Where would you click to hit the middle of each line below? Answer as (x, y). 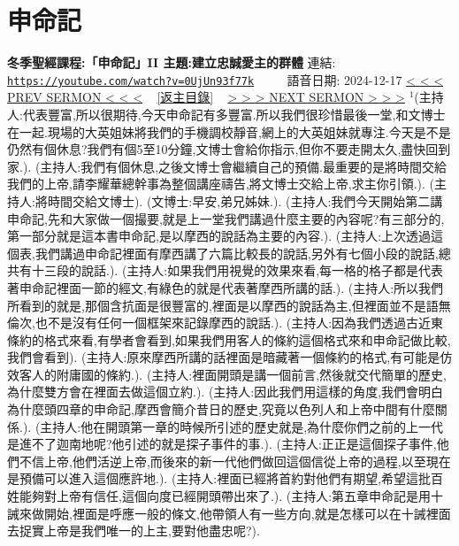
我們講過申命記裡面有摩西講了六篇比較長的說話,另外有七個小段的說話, (237, 253)
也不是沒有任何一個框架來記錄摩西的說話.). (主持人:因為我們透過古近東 (239, 323)
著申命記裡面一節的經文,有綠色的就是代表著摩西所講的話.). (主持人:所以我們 (226, 287)
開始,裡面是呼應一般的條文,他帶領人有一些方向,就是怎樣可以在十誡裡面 (247, 513)
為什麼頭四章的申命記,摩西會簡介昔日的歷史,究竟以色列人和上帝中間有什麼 (221, 409)
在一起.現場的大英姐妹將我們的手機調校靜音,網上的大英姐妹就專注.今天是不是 (229, 131)
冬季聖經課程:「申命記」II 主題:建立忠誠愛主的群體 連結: (172, 62)
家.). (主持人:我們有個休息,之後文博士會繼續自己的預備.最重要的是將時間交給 (227, 166)
